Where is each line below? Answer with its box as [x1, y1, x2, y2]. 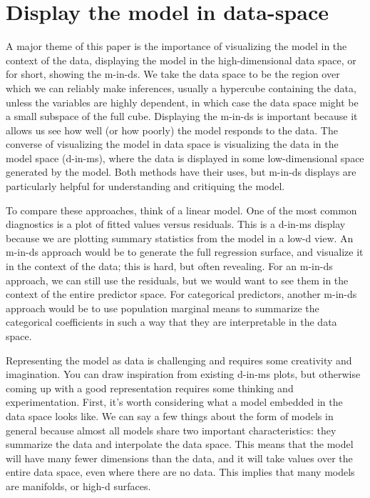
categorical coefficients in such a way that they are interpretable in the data [6, 314, 337, 329]
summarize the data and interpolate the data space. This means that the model [6, 437, 354, 452]
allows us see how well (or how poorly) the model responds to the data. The [6, 122, 338, 137]
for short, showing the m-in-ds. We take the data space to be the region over [6, 66, 340, 81]
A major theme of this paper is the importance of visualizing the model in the [6, 39, 347, 54]
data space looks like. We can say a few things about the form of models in [6, 408, 334, 423]
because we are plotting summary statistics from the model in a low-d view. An [6, 230, 354, 245]
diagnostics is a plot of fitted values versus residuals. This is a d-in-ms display [6, 216, 346, 231]
